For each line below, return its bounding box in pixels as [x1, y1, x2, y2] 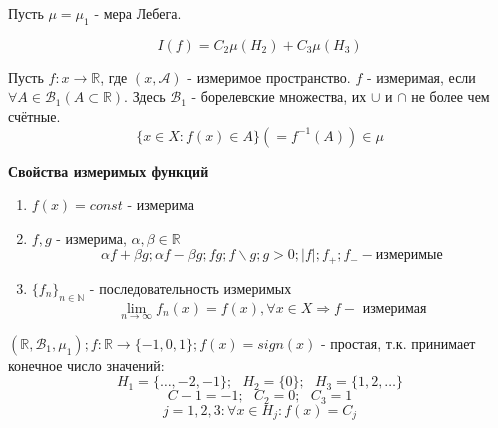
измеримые [375, 248, 443, 263]
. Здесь [124, 86, 166, 107]
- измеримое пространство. [187, 66, 351, 87]
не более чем [411, 86, 490, 107]
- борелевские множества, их [191, 86, 367, 107]
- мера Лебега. [94, 3, 182, 23]
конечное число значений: [8, 354, 165, 375]
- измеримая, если [366, 66, 476, 87]
